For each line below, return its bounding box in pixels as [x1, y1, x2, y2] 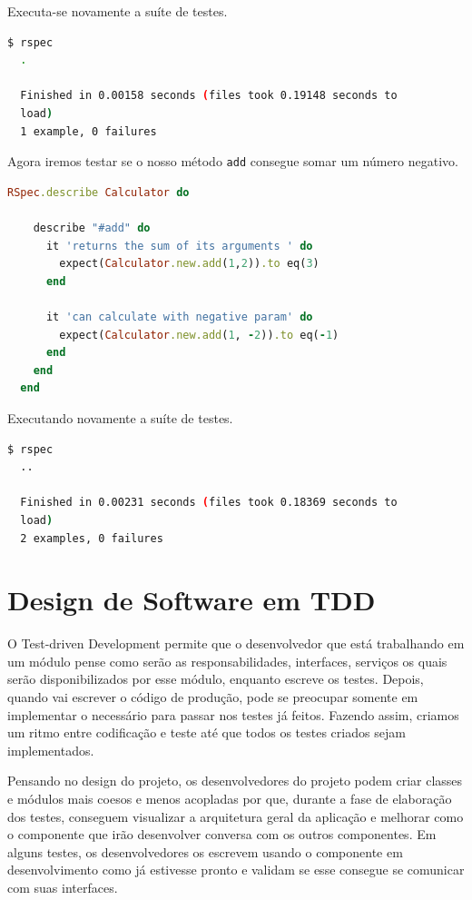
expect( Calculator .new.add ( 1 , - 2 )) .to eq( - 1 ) [59, 328, 339, 341]
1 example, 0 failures [20, 124, 157, 138]
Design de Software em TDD [7, 581, 376, 618]
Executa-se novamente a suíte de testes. [7, 2, 228, 20]
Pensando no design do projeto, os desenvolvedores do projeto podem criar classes [7, 771, 463, 790]
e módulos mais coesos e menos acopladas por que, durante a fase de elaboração [7, 788, 452, 807]
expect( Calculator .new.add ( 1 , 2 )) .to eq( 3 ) [59, 257, 320, 271]
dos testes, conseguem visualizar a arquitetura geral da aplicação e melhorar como [7, 806, 464, 826]
